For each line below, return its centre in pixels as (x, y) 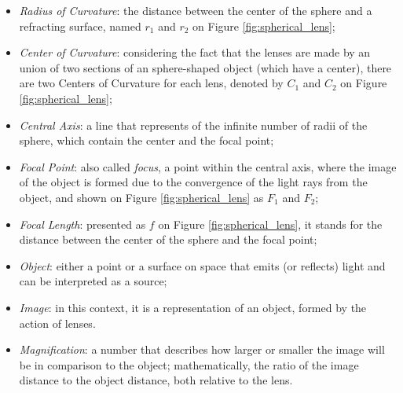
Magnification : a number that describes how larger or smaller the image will (202, 349)
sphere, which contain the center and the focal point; (147, 140)
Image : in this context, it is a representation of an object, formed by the (193, 307)
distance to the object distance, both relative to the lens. (156, 380)
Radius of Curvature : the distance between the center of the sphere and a (196, 10)
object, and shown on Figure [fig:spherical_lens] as (141, 197)
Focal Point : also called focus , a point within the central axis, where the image (208, 166)
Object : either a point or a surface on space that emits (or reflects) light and (202, 265)
